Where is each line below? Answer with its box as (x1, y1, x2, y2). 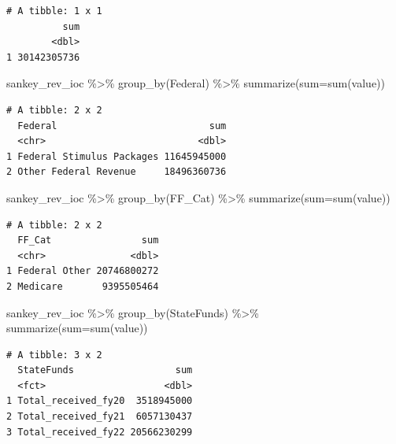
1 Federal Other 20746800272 (6, 265, 159, 277)
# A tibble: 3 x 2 (6, 349, 102, 361)
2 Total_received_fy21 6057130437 (6, 411, 193, 423)
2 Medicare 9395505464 (6, 280, 159, 292)
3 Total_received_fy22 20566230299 (6, 426, 193, 438)
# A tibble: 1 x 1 (6, 6, 102, 17)
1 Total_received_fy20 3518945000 (6, 395, 193, 407)
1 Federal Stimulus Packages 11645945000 (6, 150, 227, 162)
